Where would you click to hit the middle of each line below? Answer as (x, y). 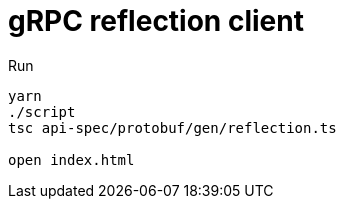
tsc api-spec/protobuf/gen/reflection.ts (172, 127)
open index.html (71, 159)
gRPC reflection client (156, 21)
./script (42, 111)
